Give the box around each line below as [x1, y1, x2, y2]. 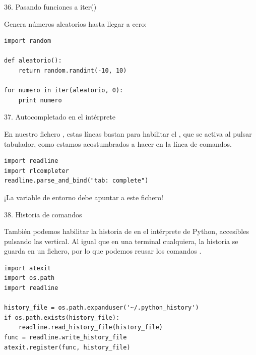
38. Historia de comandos [4, 209, 82, 219]
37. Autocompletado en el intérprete [4, 111, 115, 122]
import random [4, 37, 51, 45]
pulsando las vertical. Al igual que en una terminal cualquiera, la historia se [4, 235, 238, 246]
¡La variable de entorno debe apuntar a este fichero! [4, 192, 163, 202]
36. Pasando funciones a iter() [4, 2, 97, 12]
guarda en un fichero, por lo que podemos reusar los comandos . [4, 246, 202, 256]
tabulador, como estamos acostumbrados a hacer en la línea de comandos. [4, 138, 232, 149]
